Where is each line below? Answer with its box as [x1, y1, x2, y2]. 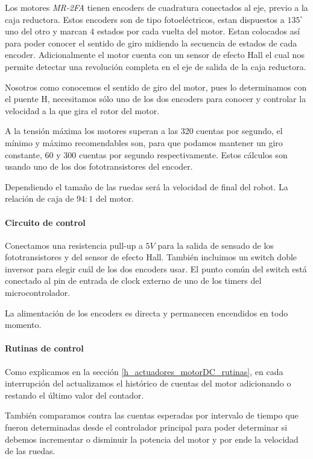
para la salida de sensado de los [157, 239, 274, 251]
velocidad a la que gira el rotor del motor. [5, 104, 160, 117]
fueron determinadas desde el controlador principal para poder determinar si [5, 421, 288, 434]
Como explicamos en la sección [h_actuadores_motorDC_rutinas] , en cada [5, 365, 283, 377]
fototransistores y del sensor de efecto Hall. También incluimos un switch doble [5, 251, 297, 263]
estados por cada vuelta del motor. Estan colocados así [96, 25, 300, 37]
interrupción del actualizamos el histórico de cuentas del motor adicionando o [5, 377, 291, 390]
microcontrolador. [5, 286, 71, 299]
